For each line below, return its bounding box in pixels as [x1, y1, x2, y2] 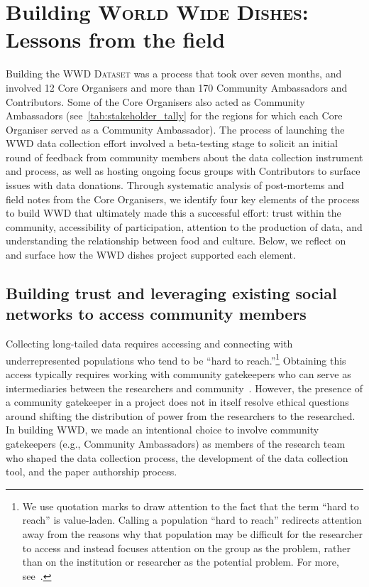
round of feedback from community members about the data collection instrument [6, 149, 363, 164]
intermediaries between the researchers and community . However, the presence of [6, 380, 363, 395]
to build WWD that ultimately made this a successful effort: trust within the [6, 205, 341, 220]
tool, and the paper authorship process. [6, 464, 177, 479]
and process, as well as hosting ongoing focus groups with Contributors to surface [6, 163, 360, 178]
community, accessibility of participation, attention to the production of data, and [6, 219, 363, 234]
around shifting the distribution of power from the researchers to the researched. [6, 408, 356, 423]
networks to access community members [6, 303, 307, 325]
